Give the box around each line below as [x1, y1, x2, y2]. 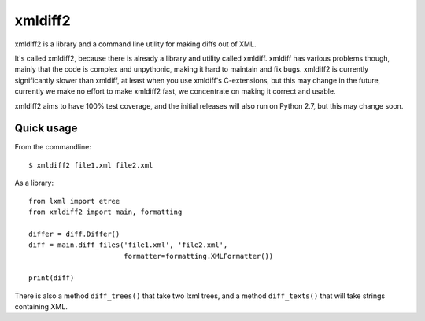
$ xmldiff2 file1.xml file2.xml [28, 160, 153, 169]
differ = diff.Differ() [28, 229, 120, 238]
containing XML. [14, 302, 68, 312]
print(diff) [28, 274, 75, 282]
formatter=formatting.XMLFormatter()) [123, 252, 274, 260]
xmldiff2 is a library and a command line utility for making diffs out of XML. [14, 39, 257, 49]
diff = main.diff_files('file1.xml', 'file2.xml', [28, 241, 228, 249]
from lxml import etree [28, 197, 120, 205]
